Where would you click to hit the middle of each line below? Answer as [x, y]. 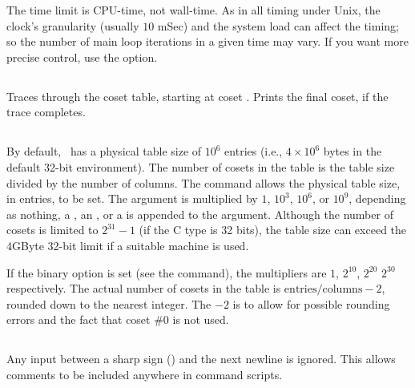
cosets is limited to [52, 230]
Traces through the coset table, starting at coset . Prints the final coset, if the [197, 96]
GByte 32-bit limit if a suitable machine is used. [131, 245]
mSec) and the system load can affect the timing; [278, 25]
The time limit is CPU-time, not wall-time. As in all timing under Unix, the [193, 10]
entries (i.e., [254, 151]
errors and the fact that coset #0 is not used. [118, 319]
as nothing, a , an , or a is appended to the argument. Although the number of [200, 214]
